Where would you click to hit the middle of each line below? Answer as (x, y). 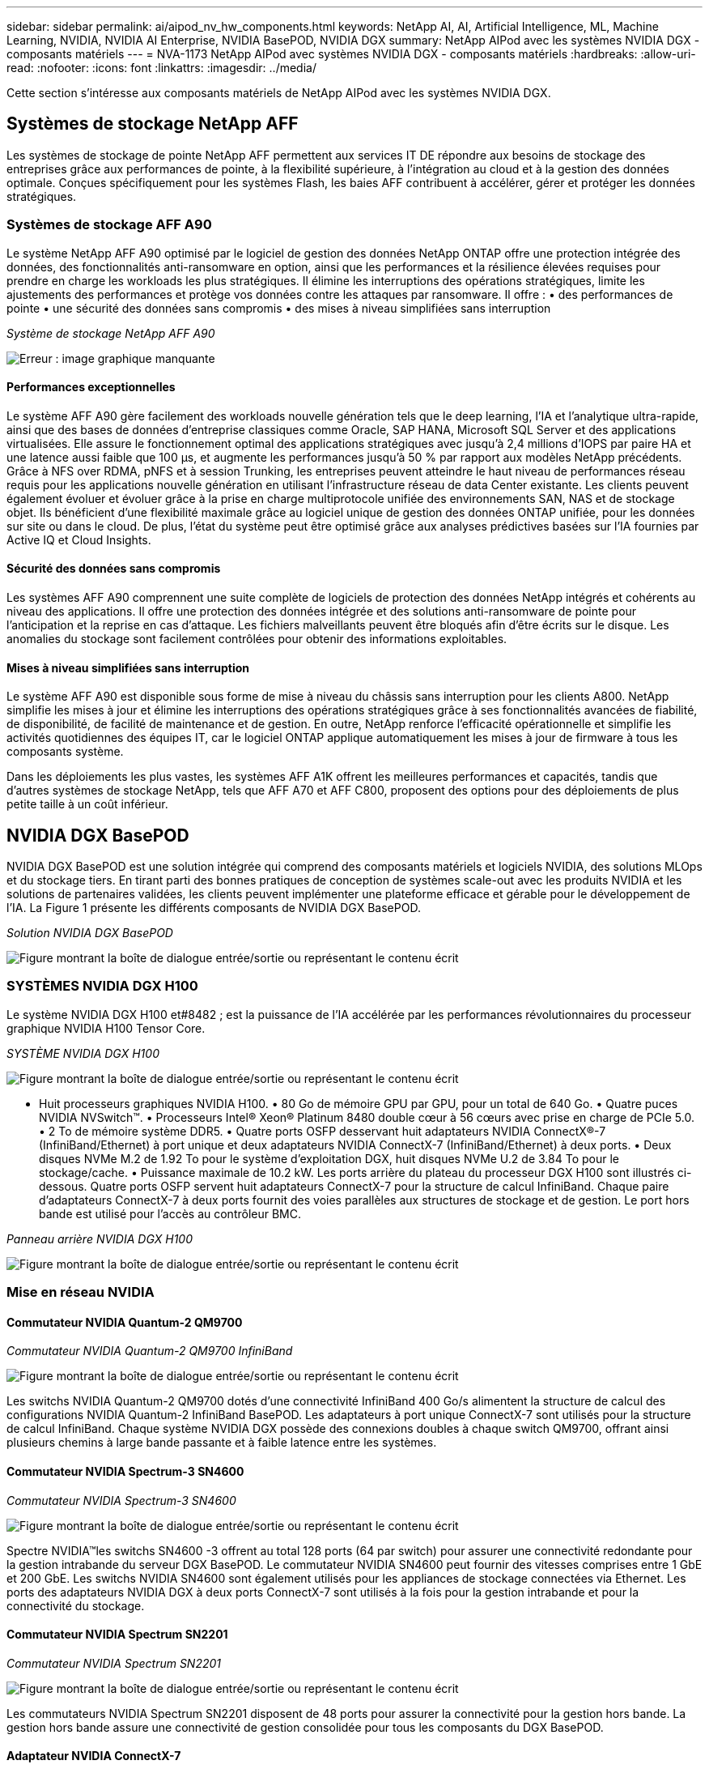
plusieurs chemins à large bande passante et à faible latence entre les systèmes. (222, 1443)
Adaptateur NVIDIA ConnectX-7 (94, 1756)
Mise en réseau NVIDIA (81, 1292)
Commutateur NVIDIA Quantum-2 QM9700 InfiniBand (150, 1351)
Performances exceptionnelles (91, 387)
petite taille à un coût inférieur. (87, 804)
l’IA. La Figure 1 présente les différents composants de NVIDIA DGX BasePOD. (214, 908)
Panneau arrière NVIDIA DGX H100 (100, 1238)
